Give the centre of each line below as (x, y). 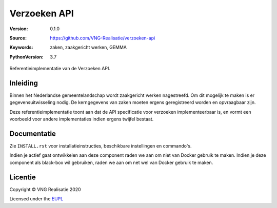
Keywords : (21, 47)
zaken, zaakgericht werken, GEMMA (88, 47)
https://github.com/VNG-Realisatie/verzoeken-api (103, 38)
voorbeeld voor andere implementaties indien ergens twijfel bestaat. (82, 119)
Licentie (23, 177)
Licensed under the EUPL (36, 199)
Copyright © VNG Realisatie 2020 (45, 189)
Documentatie (33, 134)
